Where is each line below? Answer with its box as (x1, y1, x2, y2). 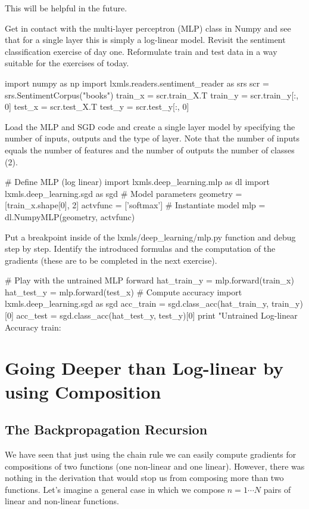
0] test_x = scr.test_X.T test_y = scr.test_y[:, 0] (5, 100, 189, 113)
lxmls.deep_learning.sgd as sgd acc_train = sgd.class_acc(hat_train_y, (5, 297, 269, 310)
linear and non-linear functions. (5, 495, 119, 507)
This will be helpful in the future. (5, 2, 127, 14)
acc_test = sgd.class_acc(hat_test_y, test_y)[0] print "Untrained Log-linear (16, 309, 298, 322)
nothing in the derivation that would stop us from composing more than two (5, 471, 284, 484)
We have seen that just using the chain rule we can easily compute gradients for (5, 448, 296, 461)
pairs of (263, 483, 291, 495)
